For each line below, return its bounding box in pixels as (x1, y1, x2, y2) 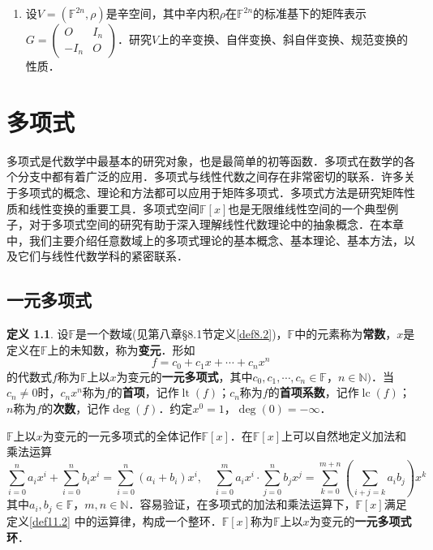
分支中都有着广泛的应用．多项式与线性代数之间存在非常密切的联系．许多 (17, 168, 404, 185)
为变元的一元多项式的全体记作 (42, 427, 202, 444)
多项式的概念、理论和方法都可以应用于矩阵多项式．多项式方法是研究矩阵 (17, 183, 404, 200)
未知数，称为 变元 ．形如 (70, 341, 195, 358)
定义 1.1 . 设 (6, 325, 69, 342)
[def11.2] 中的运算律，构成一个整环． (29, 512, 222, 529)
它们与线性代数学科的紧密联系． (17, 247, 188, 264)
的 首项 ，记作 (110, 384, 179, 401)
